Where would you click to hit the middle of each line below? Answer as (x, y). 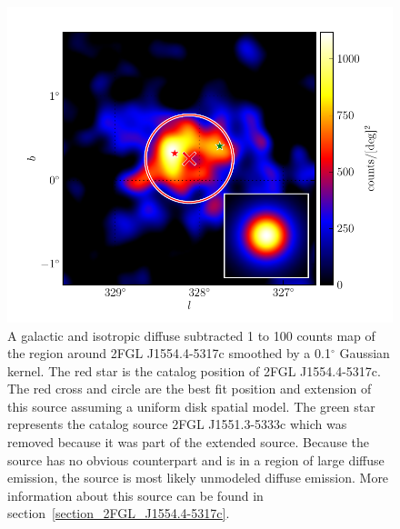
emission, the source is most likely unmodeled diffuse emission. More (198, 478)
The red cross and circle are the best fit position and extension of (190, 389)
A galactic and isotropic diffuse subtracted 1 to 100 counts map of (191, 335)
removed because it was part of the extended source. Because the (188, 442)
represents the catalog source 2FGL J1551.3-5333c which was (177, 424)
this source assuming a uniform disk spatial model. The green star (191, 406)
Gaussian (365, 353)
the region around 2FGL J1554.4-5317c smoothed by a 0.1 (169, 353)
